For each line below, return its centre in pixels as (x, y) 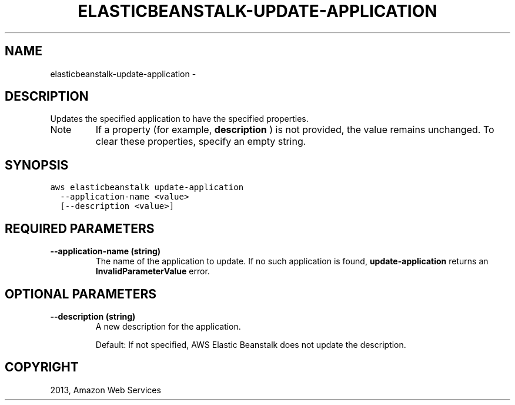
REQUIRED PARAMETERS (80, 228)
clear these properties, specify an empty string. (201, 142)
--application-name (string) (106, 251)
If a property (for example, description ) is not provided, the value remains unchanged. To (295, 130)
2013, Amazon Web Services (106, 390)
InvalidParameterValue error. (153, 271)
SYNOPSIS (37, 165)
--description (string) (93, 316)
